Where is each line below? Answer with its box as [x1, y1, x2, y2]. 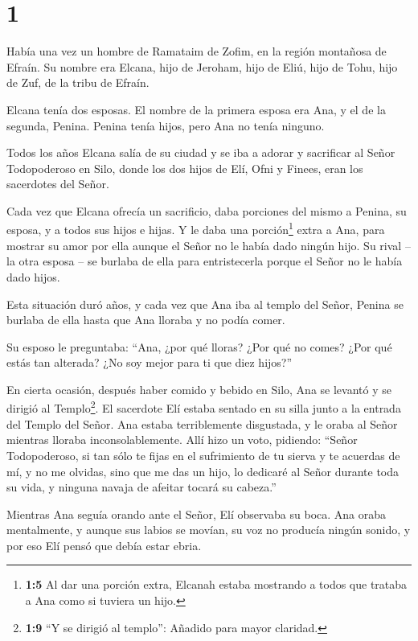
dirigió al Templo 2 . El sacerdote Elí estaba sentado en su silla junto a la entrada [6, 397, 401, 417]
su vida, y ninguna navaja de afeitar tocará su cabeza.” [6, 479, 277, 495]
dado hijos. [6, 268, 60, 285]
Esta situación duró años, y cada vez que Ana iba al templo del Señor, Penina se [6, 295, 404, 312]
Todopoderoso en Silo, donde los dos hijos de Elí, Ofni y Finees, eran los [6, 159, 363, 176]
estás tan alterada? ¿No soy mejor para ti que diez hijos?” [6, 354, 293, 371]
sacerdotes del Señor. [6, 175, 109, 192]
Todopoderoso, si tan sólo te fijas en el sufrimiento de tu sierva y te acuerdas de [6, 446, 400, 463]
